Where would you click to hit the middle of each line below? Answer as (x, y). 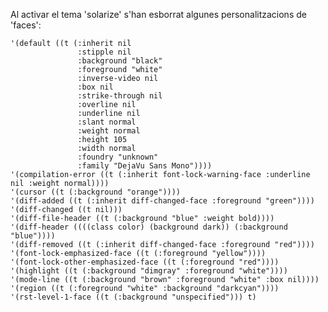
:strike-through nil (120, 96)
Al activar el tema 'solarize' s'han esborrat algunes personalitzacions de (158, 14)
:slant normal (107, 122)
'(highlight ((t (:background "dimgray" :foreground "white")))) (149, 271)
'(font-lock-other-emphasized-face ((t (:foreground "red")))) (145, 262)
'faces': (26, 25)
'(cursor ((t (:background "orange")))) (96, 192)
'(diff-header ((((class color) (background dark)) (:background (149, 227)
